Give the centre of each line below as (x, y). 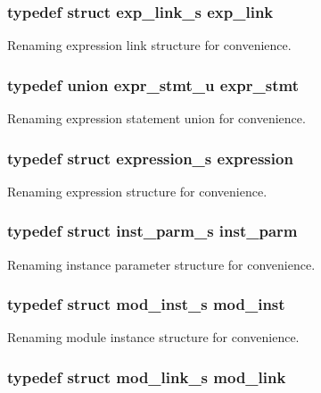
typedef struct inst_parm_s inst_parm (152, 231)
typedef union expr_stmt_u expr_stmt (153, 84)
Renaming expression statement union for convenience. (156, 118)
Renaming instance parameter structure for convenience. (161, 264)
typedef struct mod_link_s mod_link (147, 376)
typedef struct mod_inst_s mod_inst (146, 304)
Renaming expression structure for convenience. (137, 191)
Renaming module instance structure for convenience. (153, 337)
